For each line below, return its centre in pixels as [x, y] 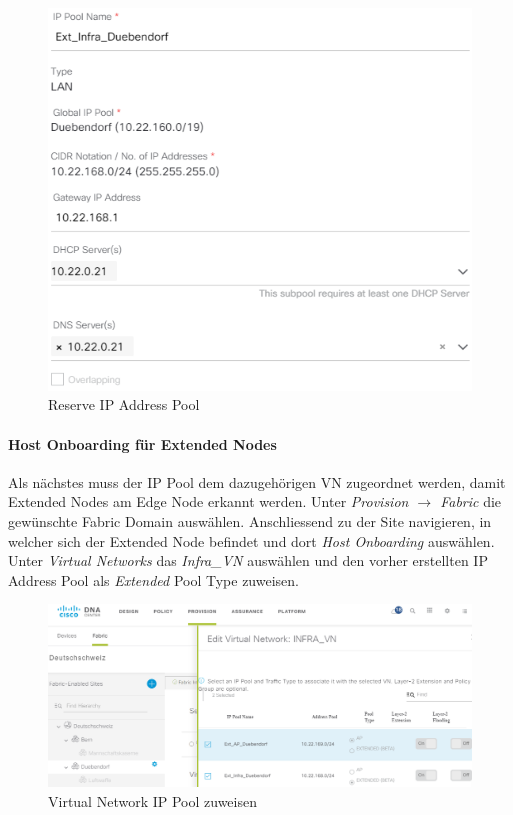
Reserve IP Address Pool [124, 404]
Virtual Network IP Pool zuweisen [152, 800]
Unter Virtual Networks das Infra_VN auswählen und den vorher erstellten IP [248, 560]
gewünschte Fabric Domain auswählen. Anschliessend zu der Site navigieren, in [250, 520]
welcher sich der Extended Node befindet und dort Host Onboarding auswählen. [251, 540]
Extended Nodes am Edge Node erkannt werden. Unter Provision [208, 501]
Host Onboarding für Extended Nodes [142, 443]
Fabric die [471, 501]
